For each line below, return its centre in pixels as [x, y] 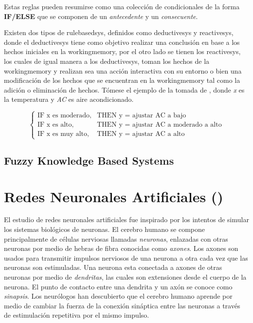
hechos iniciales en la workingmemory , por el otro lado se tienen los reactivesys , [122, 51]
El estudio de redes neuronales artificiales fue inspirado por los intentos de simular [126, 219]
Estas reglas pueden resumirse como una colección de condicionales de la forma [122, 6]
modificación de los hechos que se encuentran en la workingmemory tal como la [122, 80]
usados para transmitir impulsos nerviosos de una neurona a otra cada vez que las [126, 257]
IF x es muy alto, [63, 134]
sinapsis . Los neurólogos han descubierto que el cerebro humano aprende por [118, 296]
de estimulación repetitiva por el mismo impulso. [77, 315]
